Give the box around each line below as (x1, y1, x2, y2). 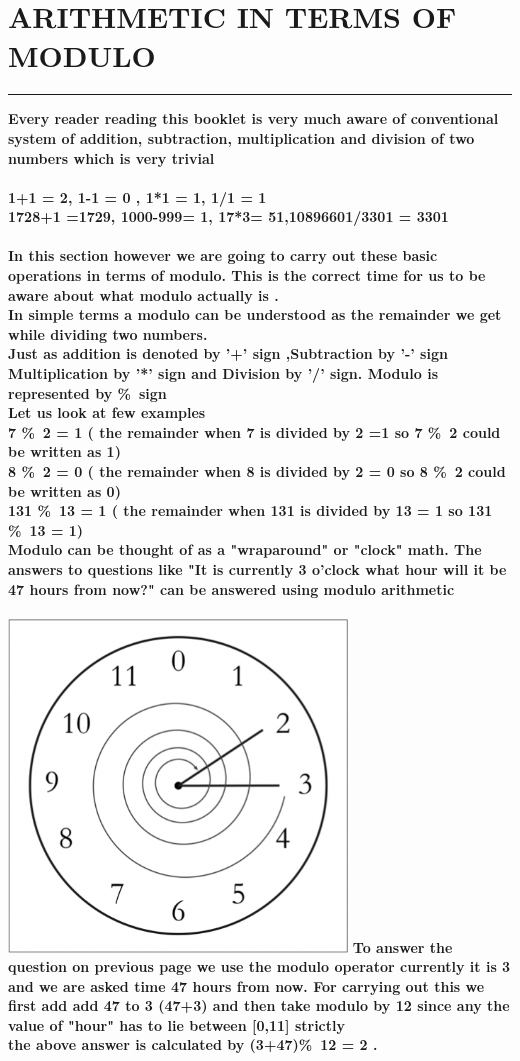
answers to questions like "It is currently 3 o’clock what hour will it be (8, 558, 507, 579)
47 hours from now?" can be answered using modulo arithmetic (8, 578, 455, 599)
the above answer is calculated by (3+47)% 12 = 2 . (8, 1034, 378, 1055)
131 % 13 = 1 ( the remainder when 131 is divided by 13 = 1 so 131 (8, 500, 493, 521)
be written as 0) (8, 480, 121, 501)
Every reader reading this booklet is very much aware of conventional (8, 108, 499, 129)
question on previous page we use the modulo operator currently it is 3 (8, 956, 511, 977)
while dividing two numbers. (8, 323, 208, 344)
